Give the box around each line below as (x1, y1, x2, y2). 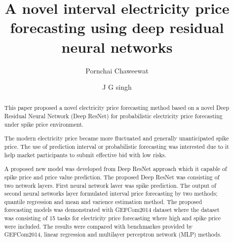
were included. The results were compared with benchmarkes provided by (4, 222, 193, 230)
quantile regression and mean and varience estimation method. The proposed (4, 197, 202, 206)
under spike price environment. (4, 120, 84, 128)
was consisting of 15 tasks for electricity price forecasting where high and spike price (4, 214, 221, 222)
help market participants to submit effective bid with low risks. (4, 150, 166, 159)
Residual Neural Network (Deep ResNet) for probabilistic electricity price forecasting (4, 112, 223, 120)
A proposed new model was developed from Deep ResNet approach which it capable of (4, 165, 227, 173)
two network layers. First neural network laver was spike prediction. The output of (4, 181, 216, 189)
